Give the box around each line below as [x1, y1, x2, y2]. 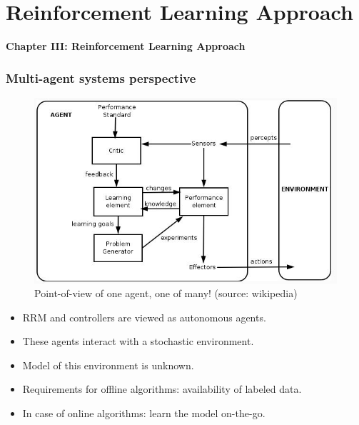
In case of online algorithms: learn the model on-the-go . [22, 406, 266, 421]
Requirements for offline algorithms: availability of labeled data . [22, 381, 302, 396]
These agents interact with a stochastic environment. [22, 334, 254, 349]
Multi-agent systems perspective [6, 69, 196, 86]
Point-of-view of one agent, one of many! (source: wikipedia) [34, 286, 298, 301]
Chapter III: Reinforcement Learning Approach [6, 39, 246, 54]
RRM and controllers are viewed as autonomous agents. [22, 309, 266, 324]
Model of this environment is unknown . [22, 357, 194, 372]
